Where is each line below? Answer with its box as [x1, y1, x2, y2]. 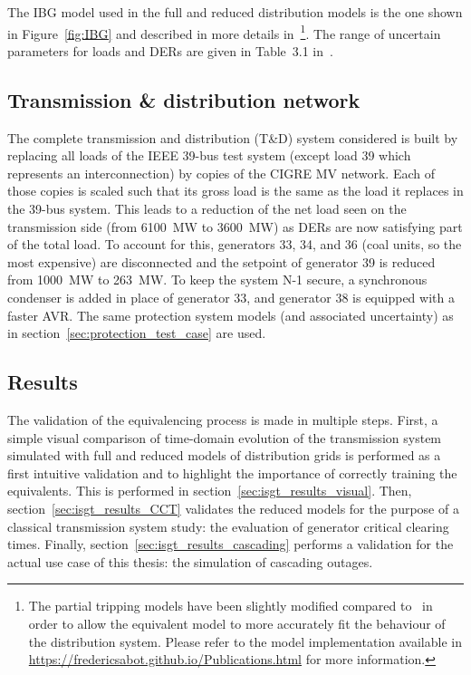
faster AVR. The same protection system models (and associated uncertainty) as [7, 305, 454, 324]
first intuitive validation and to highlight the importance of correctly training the [7, 463, 457, 482]
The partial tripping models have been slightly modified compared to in [28, 596, 433, 615]
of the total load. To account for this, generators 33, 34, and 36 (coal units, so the [7, 235, 462, 254]
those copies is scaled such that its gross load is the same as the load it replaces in [7, 181, 464, 200]
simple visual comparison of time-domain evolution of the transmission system [7, 428, 442, 447]
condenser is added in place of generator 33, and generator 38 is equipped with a [7, 287, 455, 306]
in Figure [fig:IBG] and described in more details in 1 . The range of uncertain [7, 21, 441, 43]
